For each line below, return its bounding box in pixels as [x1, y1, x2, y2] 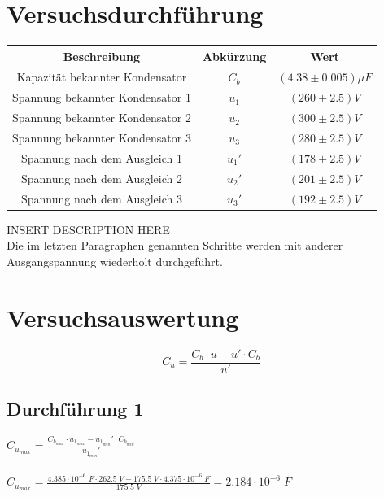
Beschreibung [63, 47, 141, 64]
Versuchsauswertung [7, 300, 239, 334]
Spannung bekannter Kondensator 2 [12, 109, 191, 126]
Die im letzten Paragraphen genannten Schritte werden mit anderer [7, 237, 343, 254]
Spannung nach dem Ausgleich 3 [20, 190, 182, 207]
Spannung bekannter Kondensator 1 [12, 89, 191, 106]
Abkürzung [202, 47, 267, 64]
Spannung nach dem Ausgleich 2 [20, 169, 182, 186]
